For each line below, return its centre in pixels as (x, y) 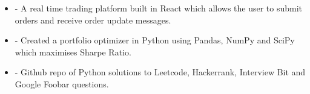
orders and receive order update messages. (93, 20)
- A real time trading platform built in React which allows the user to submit (159, 8)
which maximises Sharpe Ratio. (73, 52)
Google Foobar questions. (62, 83)
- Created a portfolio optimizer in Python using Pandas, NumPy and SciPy (155, 40)
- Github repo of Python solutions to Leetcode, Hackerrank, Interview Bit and (160, 72)
